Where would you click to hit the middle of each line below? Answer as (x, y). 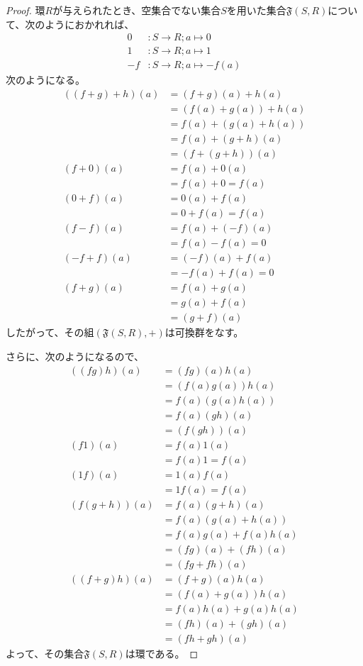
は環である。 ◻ (162, 654)
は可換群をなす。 (204, 332)
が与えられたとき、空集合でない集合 (137, 10)
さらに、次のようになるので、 (75, 356)
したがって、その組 (50, 332)
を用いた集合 (256, 10)
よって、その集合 (45, 654)
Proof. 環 (26, 10)
